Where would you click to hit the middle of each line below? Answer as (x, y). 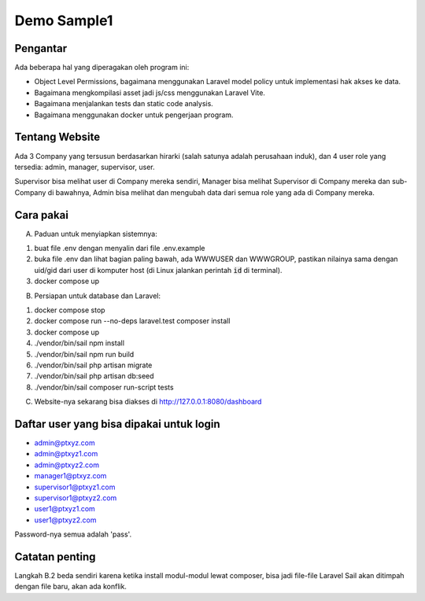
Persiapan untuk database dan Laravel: (98, 296)
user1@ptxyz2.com (65, 520)
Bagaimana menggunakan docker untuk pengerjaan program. (134, 115)
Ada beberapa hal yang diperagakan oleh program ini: (102, 68)
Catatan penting (55, 557)
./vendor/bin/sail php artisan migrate (93, 365)
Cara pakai (41, 215)
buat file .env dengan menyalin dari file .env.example (120, 248)
